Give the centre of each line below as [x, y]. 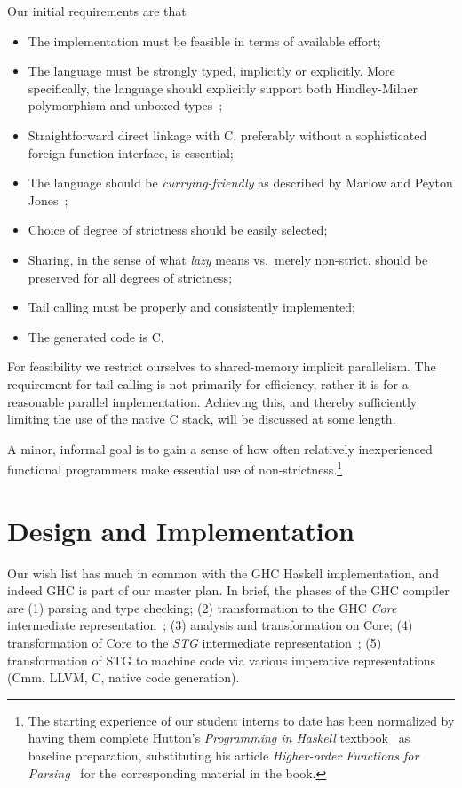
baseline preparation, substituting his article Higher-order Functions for [223, 755]
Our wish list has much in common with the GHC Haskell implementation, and [223, 573]
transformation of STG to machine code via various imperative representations [222, 660]
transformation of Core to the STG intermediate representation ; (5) [195, 643]
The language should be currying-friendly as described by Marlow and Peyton [240, 183]
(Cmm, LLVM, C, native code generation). [123, 677]
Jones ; [48, 199]
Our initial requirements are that [97, 11]
